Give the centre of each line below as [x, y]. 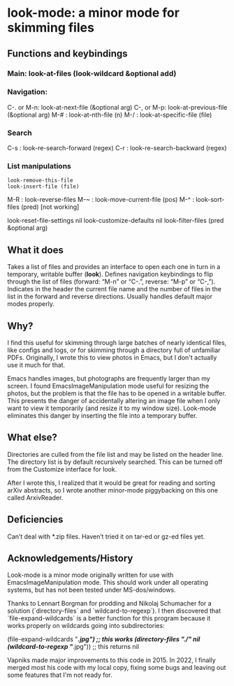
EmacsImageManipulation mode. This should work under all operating [108, 583]
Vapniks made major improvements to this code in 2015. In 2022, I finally [112, 660]
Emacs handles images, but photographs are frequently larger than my [109, 379]
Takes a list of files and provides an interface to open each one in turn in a [114, 267]
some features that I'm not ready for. [60, 675]
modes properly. [31, 304]
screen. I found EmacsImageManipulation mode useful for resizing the [108, 386]
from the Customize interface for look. [62, 469]
